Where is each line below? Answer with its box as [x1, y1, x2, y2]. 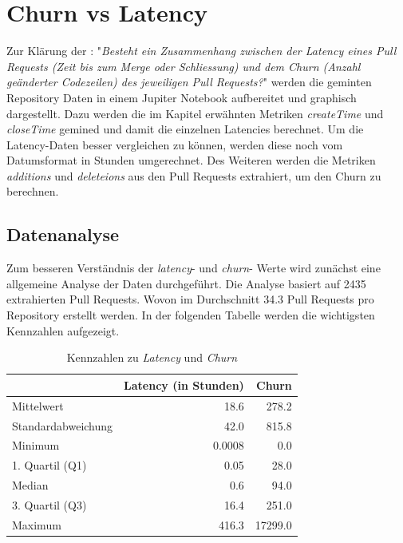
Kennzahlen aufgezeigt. [6, 322, 120, 339]
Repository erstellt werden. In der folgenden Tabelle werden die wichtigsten [6, 307, 375, 323]
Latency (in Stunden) [124, 376, 244, 393]
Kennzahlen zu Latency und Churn [66, 349, 238, 366]
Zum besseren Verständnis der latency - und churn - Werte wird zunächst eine [6, 260, 381, 276]
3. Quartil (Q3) [12, 496, 87, 513]
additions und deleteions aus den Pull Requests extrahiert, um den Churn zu [6, 167, 381, 184]
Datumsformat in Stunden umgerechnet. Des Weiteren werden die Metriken [6, 152, 376, 168]
